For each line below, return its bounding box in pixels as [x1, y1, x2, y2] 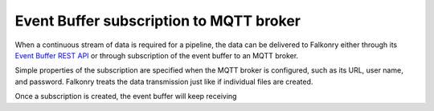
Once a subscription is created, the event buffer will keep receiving [14, 92, 237, 101]
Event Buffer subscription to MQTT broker [14, 12, 301, 30]
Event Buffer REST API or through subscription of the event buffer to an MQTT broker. [14, 50, 299, 60]
